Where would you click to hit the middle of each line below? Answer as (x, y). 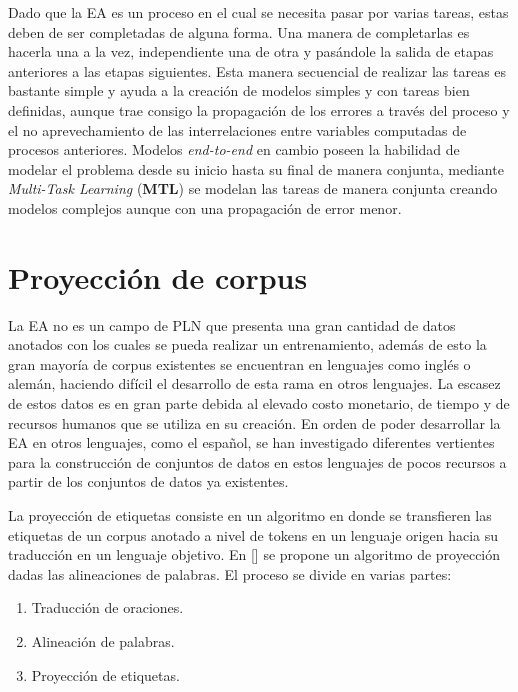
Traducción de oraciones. (107, 607)
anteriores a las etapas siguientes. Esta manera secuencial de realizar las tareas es (257, 70)
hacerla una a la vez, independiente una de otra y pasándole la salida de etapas (251, 51)
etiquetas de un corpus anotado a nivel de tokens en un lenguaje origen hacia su (253, 534)
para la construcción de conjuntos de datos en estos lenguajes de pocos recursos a (257, 461)
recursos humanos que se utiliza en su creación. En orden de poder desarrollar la (254, 422)
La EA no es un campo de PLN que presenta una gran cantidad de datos (232, 324)
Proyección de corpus (158, 276)
